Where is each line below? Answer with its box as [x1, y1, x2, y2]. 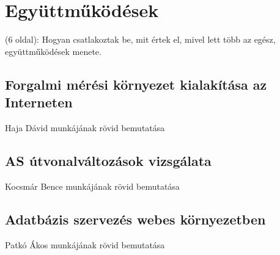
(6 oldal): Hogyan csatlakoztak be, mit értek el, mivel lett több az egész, [5, 33, 276, 46]
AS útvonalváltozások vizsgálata [5, 151, 212, 170]
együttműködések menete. [5, 45, 101, 57]
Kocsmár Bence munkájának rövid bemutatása [5, 179, 180, 192]
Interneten [5, 93, 73, 112]
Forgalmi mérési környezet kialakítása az [5, 74, 267, 93]
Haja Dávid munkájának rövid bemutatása [5, 121, 165, 134]
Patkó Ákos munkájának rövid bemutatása [5, 238, 165, 251]
